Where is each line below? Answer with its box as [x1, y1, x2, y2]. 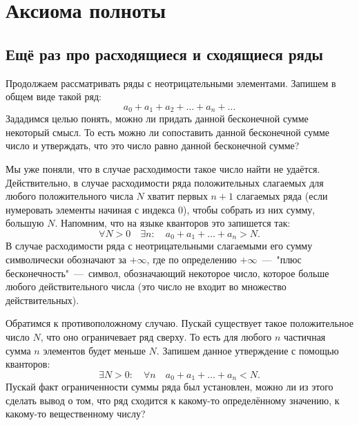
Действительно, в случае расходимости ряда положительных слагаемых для [6, 175, 324, 189]
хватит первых [147, 189, 208, 203]
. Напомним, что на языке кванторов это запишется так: [55, 216, 291, 230]
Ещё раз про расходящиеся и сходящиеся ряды [6, 43, 323, 64]
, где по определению [146, 252, 237, 267]
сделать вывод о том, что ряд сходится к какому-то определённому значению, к [6, 393, 340, 407]
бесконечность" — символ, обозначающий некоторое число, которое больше [6, 265, 329, 280]
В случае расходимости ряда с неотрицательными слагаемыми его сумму [6, 238, 313, 253]
